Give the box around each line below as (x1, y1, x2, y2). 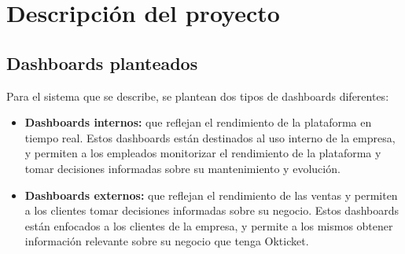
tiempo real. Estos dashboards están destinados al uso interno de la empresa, (24, 129, 396, 145)
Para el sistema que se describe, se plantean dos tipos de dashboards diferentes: (6, 87, 389, 104)
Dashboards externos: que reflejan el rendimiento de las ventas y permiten (24, 186, 398, 203)
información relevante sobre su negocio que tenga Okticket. (24, 233, 309, 249)
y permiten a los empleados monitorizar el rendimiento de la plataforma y (24, 145, 381, 161)
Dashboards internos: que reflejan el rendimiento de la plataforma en (24, 114, 372, 131)
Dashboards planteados (6, 50, 198, 75)
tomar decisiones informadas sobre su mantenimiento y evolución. (24, 160, 341, 176)
